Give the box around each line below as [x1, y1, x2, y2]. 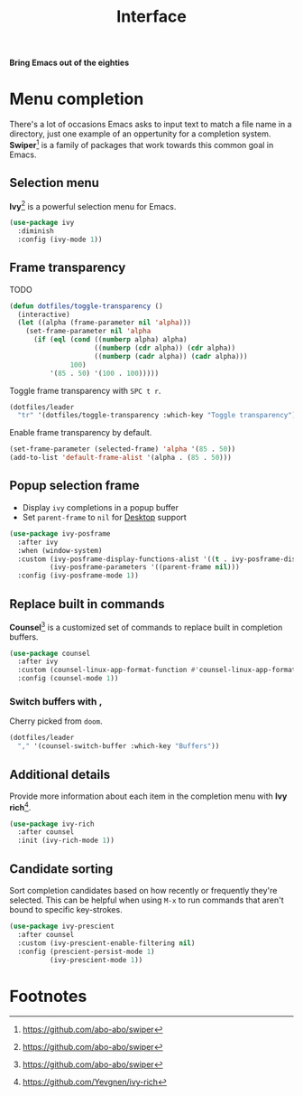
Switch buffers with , [9, 696, 103, 708]
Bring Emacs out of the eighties [9, 57, 130, 69]
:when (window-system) [17, 546, 103, 555]
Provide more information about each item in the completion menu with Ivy [9, 791, 288, 801]
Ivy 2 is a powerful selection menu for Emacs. [9, 199, 177, 211]
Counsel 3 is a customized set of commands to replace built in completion [9, 620, 283, 632]
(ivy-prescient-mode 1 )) [49, 955, 143, 964]
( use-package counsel [9, 649, 91, 658]
